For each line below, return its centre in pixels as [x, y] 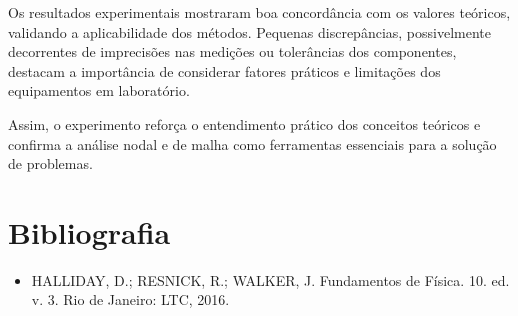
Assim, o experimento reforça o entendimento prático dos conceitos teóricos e [244, 123]
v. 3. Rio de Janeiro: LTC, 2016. [130, 299]
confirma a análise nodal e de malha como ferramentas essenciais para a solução [252, 143]
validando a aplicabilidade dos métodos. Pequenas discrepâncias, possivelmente [249, 31]
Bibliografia [89, 231]
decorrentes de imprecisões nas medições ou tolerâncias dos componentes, [232, 51]
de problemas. [50, 163]
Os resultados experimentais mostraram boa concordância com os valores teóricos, [259, 12]
